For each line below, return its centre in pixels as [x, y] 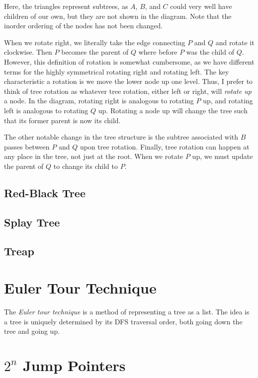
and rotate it [235, 42]
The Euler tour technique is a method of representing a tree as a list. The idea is [127, 311]
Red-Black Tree [45, 192]
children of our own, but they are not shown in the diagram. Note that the [118, 16]
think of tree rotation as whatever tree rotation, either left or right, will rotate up [128, 91]
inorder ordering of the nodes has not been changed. [84, 26]
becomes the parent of [95, 52]
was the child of [210, 52]
